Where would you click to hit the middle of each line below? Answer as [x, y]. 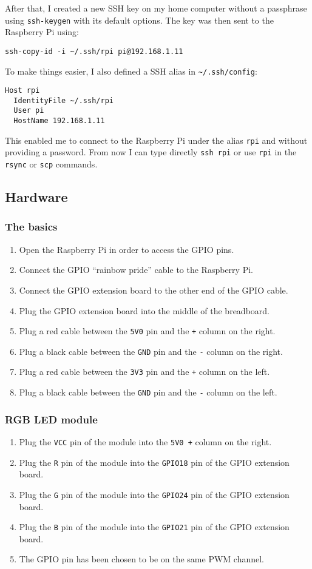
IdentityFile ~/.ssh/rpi [63, 100]
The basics [31, 227]
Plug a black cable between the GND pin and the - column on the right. [151, 351]
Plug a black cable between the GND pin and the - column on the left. [148, 392]
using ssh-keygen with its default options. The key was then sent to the [139, 20]
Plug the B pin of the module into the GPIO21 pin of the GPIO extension [154, 527]
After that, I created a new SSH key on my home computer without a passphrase [156, 8]
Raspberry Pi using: [42, 32]
